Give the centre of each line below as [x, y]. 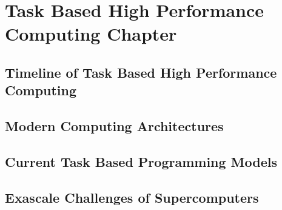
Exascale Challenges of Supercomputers [132, 197]
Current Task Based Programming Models [141, 161]
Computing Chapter [91, 34]
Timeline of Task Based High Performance [141, 72]
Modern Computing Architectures [114, 126]
